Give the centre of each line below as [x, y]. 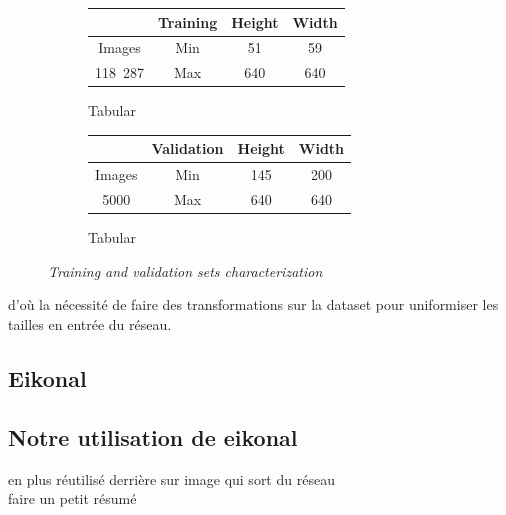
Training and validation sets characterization [185, 270]
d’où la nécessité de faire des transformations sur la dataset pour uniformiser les [253, 304]
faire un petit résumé [72, 498]
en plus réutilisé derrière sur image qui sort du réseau [171, 478]
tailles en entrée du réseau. [90, 323]
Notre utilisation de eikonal [153, 436]
